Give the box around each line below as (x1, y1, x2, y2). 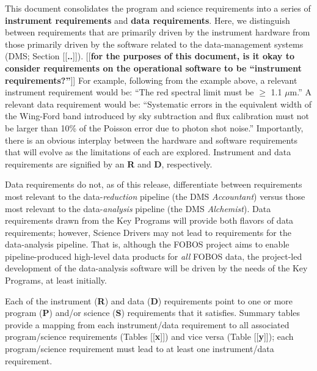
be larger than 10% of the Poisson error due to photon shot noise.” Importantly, (5, 121, 304, 134)
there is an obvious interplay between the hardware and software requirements (5, 133, 297, 146)
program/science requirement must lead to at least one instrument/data (5, 342, 274, 355)
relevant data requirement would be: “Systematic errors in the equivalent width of (5, 97, 312, 110)
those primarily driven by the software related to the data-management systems (5, 37, 304, 50)
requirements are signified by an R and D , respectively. (5, 157, 213, 170)
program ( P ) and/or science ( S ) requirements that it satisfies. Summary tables (5, 306, 301, 319)
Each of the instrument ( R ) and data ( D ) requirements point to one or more (5, 294, 293, 307)
